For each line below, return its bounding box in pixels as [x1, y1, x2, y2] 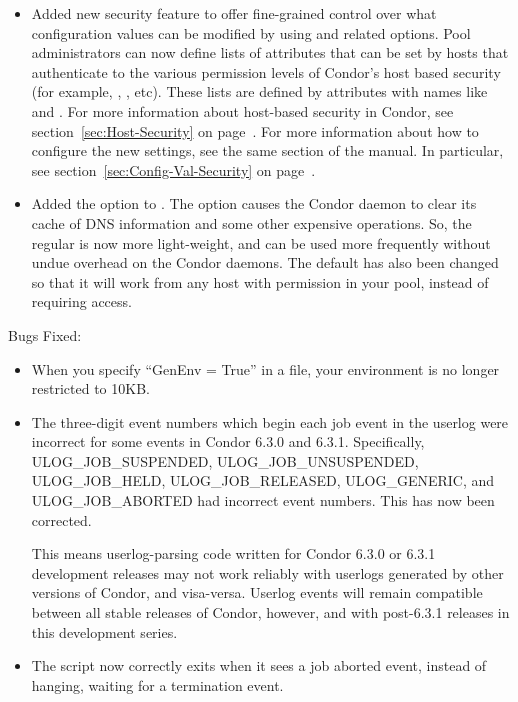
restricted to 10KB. [31, 378, 150, 399]
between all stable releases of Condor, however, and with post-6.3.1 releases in [31, 602, 510, 623]
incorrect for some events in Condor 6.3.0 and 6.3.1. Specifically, [31, 431, 425, 452]
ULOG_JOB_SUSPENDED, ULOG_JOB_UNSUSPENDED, [31, 450, 419, 471]
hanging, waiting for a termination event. [31, 674, 284, 695]
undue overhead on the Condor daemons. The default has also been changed [31, 252, 499, 273]
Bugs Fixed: [8, 324, 82, 345]
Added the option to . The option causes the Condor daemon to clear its [31, 193, 477, 214]
